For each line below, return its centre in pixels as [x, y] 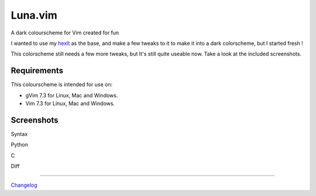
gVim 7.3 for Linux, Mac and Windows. [72, 95]
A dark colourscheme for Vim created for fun [65, 33]
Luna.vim [34, 15]
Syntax [19, 134]
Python [20, 145]
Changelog [24, 185]
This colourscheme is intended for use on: [62, 85]
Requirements [37, 71]
